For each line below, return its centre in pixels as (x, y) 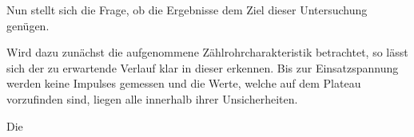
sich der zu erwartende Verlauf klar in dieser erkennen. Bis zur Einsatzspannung (203, 67)
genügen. (28, 25)
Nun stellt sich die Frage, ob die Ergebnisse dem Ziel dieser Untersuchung (187, 10)
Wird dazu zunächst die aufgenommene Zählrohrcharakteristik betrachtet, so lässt (207, 52)
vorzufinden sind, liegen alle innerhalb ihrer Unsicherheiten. (152, 98)
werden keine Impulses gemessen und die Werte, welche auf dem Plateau (184, 83)
